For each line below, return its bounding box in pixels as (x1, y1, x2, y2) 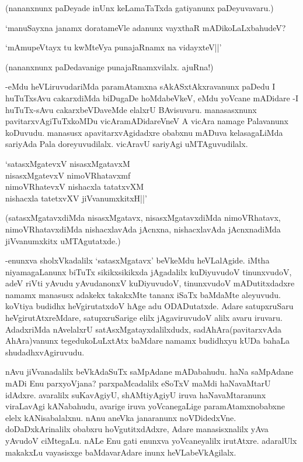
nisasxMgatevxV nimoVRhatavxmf (5, 169, 131, 181)
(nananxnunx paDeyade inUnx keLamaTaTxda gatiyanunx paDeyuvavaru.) (5, 2, 274, 13)
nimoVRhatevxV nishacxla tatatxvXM (5, 180, 144, 193)
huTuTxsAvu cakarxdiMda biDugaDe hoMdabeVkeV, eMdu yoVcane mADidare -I (5, 91, 299, 104)
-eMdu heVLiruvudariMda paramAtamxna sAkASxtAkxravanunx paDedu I (5, 80, 276, 93)
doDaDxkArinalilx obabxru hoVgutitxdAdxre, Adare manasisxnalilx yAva (5, 423, 269, 435)
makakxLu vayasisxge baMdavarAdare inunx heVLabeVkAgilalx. (5, 446, 236, 458)
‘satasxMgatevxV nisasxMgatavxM (5, 157, 130, 169)
